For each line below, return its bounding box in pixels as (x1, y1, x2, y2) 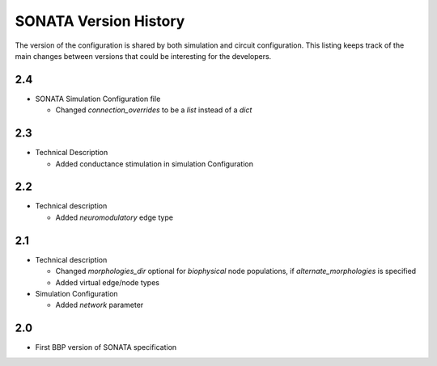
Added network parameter (55, 300, 144, 310)
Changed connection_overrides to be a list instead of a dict (55, 105, 252, 115)
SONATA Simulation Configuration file (35, 94, 161, 103)
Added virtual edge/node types (55, 277, 159, 287)
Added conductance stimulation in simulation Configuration (55, 158, 254, 169)
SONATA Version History (15, 12, 185, 30)
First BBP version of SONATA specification (35, 343, 177, 352)
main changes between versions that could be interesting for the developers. (15, 51, 272, 61)
